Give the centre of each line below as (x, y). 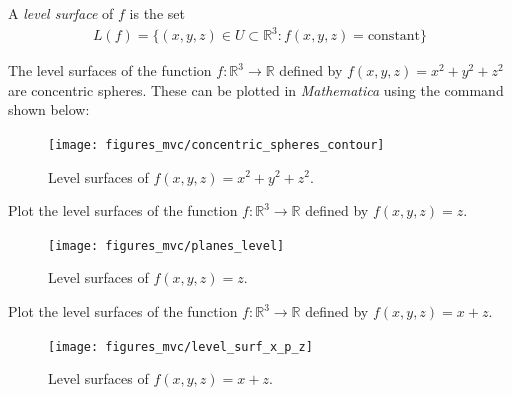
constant (394, 36)
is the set (157, 13)
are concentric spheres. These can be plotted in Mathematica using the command (256, 89)
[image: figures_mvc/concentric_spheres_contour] (216, 144)
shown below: (49, 109)
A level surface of (61, 13)
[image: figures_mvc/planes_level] (166, 245)
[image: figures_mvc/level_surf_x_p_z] (180, 346)
